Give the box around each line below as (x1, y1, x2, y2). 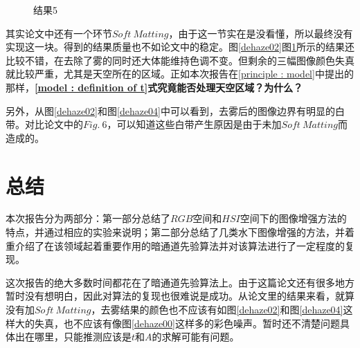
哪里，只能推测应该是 (34, 329, 132, 344)
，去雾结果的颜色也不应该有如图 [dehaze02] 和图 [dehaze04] (91, 302, 343, 317)
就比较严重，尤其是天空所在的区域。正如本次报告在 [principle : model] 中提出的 (6, 66, 354, 81)
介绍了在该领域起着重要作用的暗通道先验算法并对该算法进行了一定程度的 (15, 238, 345, 253)
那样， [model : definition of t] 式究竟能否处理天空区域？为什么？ (6, 80, 303, 94)
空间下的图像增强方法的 (240, 211, 347, 226)
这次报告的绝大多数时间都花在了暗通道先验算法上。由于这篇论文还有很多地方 (6, 275, 354, 289)
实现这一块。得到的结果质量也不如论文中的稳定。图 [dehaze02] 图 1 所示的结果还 (6, 39, 354, 54)
